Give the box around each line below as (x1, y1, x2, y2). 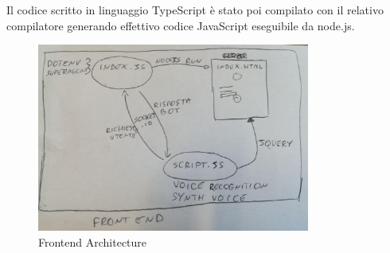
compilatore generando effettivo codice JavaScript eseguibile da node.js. (6, 17, 355, 33)
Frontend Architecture (38, 233, 147, 250)
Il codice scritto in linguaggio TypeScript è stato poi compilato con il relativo (6, 2, 384, 18)
